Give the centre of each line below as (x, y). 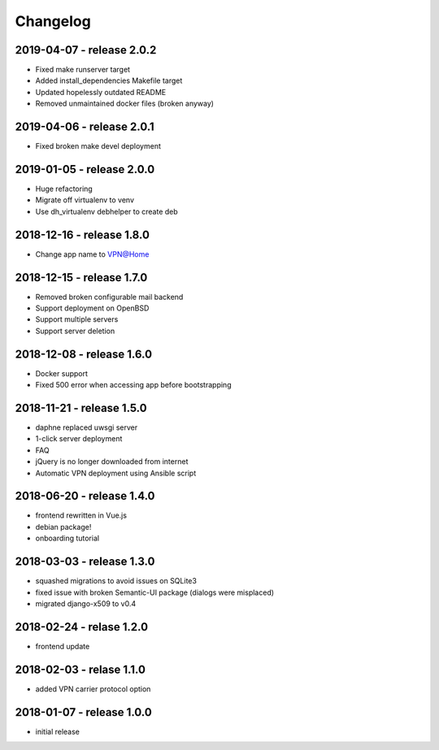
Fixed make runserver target (83, 70)
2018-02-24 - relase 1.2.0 (82, 627)
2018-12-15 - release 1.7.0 (81, 277)
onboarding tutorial (67, 538)
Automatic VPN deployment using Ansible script (116, 473)
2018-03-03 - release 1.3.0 (85, 562)
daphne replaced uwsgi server (87, 427)
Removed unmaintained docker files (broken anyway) (125, 104)
